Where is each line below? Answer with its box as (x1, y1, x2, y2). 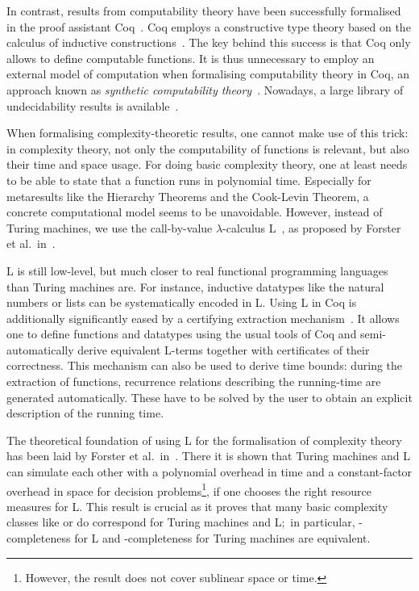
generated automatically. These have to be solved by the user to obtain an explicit (6, 388, 413, 405)
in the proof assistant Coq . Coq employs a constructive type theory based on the (6, 18, 411, 35)
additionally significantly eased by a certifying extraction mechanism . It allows (6, 309, 400, 326)
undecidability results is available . (6, 97, 179, 114)
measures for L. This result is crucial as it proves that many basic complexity (6, 497, 388, 514)
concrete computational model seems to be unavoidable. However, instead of (6, 203, 383, 220)
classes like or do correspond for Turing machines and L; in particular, (6, 513, 355, 530)
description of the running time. (6, 404, 164, 421)
